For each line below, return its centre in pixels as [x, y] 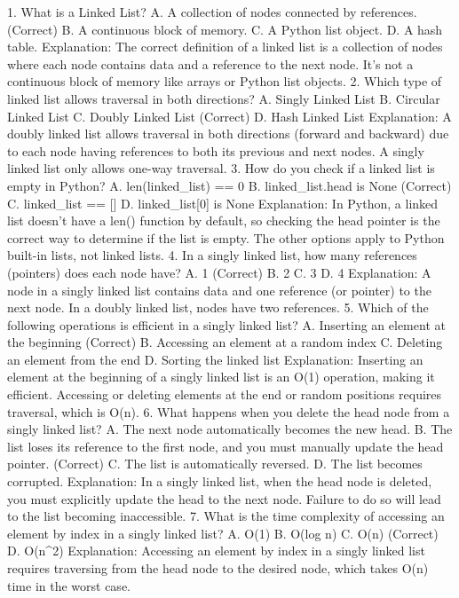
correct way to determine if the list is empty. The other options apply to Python [226, 237]
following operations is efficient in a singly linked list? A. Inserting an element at [226, 324]
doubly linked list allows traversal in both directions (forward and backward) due [228, 134]
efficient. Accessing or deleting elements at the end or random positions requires [225, 394]
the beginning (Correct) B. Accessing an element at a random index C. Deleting [225, 342]
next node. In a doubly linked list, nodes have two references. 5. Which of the [218, 307]
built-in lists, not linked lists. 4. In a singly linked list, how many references [212, 255]
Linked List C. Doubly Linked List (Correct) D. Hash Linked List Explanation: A [229, 116]
